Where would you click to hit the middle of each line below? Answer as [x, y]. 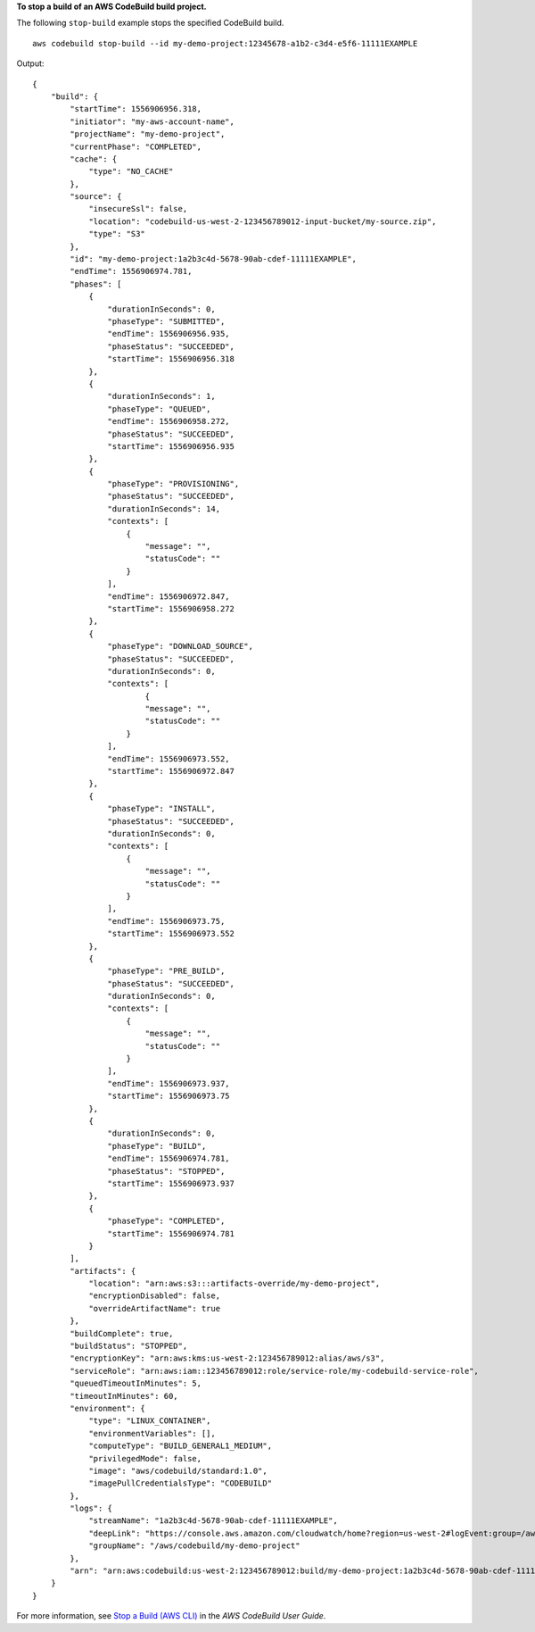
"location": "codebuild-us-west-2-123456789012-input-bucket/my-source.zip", [263, 221]
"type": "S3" [117, 234]
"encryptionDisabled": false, [155, 1296]
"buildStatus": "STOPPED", [129, 1346]
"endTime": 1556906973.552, [169, 758]
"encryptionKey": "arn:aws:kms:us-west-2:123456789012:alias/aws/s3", [227, 1358]
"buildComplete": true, [122, 1333]
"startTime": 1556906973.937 [171, 1183]
